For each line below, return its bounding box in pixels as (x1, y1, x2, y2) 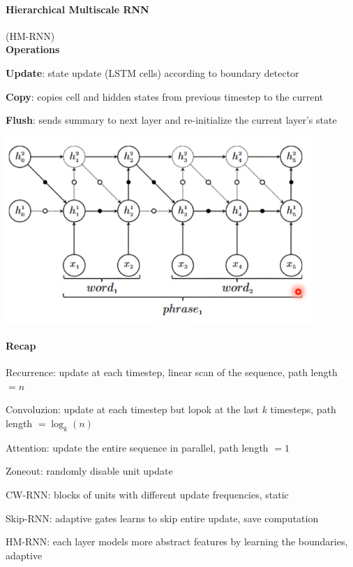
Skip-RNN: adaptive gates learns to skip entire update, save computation (6, 510, 319, 525)
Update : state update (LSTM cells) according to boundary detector (6, 65, 299, 80)
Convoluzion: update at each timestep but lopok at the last (6, 402, 259, 417)
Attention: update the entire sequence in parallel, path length (6, 440, 269, 454)
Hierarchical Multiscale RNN (6, 1, 149, 16)
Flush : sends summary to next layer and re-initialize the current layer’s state (6, 113, 337, 127)
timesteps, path (270, 402, 336, 417)
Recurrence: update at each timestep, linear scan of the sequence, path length (6, 365, 338, 380)
